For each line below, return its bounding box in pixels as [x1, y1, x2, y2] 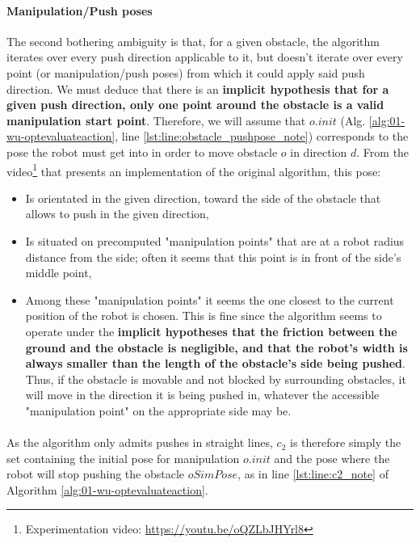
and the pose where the [274, 449, 390, 466]
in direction [290, 143, 347, 160]
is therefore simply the [290, 434, 401, 451]
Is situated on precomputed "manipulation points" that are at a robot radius [25, 232, 405, 249]
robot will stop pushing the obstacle [6, 465, 185, 482]
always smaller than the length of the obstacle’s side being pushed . [25, 355, 405, 372]
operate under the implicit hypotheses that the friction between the [25, 322, 397, 339]
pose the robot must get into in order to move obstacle [6, 143, 278, 160]
